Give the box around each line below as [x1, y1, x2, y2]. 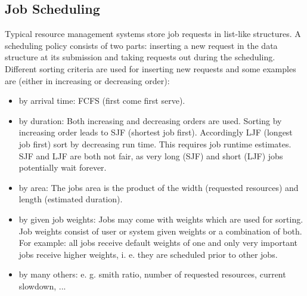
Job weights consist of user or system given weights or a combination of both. [18, 224, 302, 237]
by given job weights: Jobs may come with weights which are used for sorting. [18, 212, 303, 225]
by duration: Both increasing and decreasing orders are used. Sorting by [18, 114, 282, 127]
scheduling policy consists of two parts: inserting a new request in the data [5, 39, 278, 51]
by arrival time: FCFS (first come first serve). [18, 94, 185, 107]
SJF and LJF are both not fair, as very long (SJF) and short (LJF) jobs [18, 149, 283, 162]
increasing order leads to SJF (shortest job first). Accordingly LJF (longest [18, 126, 293, 138]
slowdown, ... [18, 279, 66, 292]
